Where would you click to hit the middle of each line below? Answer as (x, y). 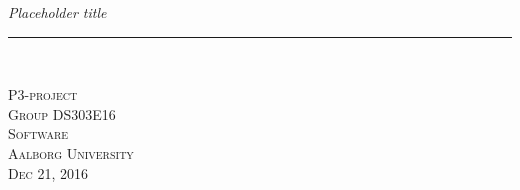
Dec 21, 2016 (48, 172)
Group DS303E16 (62, 113)
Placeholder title (57, 12)
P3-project (43, 94)
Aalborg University (71, 152)
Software (38, 133)
